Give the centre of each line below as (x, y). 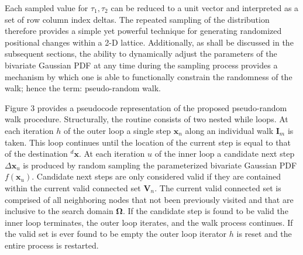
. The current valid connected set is (218, 187)
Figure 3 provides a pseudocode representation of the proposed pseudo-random (146, 107)
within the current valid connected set (73, 187)
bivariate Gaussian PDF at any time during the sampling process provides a (141, 65)
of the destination (36, 154)
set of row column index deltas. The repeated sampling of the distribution (137, 19)
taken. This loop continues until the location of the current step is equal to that (148, 142)
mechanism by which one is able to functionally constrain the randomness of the (149, 76)
